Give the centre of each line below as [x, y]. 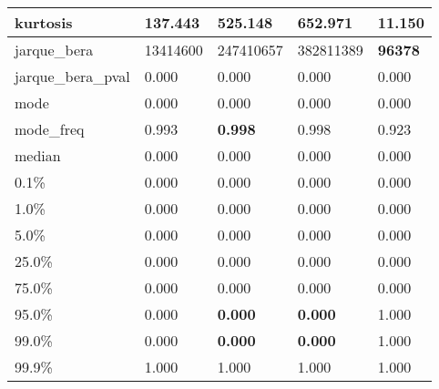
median [38, 155]
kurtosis [44, 22]
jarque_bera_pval [72, 76]
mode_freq [50, 129]
